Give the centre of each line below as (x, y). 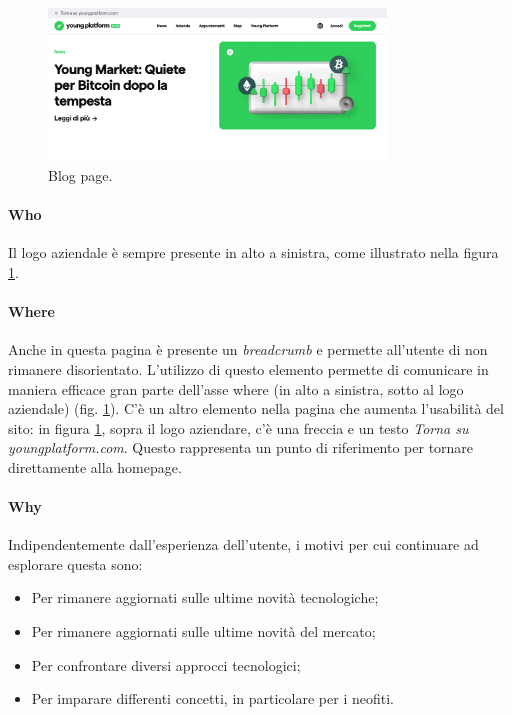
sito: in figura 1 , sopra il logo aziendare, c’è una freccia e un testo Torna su (238, 427)
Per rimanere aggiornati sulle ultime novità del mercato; (203, 631)
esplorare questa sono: (75, 563)
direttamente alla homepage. (95, 466)
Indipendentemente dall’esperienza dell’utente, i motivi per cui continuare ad (243, 544)
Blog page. (80, 174)
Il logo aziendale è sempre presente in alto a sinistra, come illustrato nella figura (253, 252)
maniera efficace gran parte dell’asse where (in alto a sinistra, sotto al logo (236, 388)
